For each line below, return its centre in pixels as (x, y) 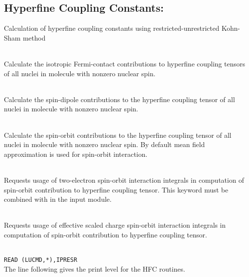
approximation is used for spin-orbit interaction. (76, 154)
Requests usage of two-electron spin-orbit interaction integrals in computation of (124, 180)
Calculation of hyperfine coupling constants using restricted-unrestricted (112, 28)
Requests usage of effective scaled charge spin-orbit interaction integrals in (115, 225)
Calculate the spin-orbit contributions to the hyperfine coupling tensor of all (118, 135)
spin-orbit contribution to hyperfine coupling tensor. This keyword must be (116, 189)
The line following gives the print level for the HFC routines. (95, 268)
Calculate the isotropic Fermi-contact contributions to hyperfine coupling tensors (124, 63)
